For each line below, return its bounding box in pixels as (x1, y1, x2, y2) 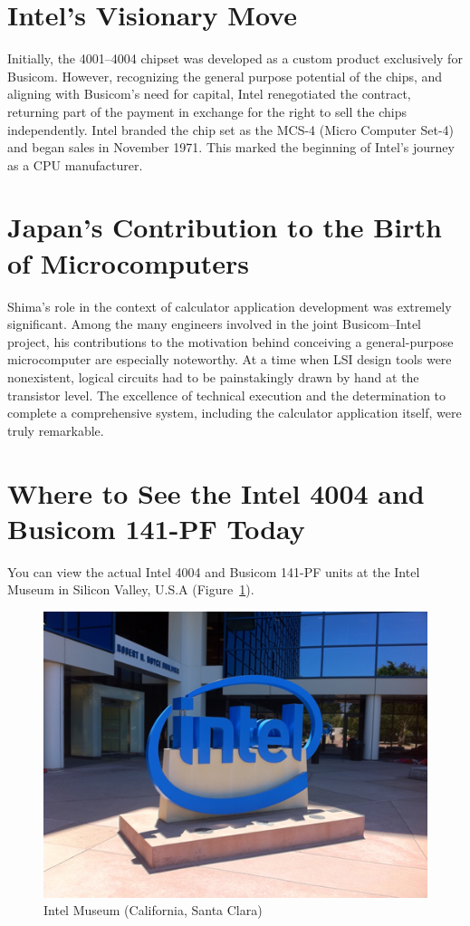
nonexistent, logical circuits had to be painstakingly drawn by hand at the (7, 367, 419, 386)
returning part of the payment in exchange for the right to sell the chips (7, 101, 407, 121)
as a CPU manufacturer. (7, 155, 143, 174)
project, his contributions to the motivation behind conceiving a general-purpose (7, 332, 454, 351)
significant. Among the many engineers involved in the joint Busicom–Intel (7, 314, 422, 333)
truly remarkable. (7, 420, 104, 439)
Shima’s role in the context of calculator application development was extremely (7, 296, 452, 315)
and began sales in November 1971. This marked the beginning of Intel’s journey (7, 138, 455, 157)
